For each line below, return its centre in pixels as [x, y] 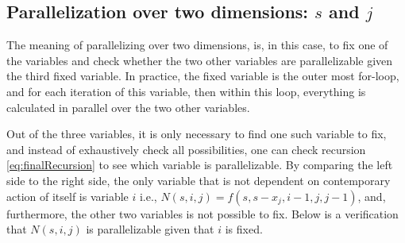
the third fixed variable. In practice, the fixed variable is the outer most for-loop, [203, 76]
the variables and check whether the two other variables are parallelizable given [200, 60]
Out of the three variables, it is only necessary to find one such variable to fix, [197, 134]
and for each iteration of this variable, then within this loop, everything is [186, 91]
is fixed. [244, 229]
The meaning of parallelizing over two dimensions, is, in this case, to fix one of [197, 45]
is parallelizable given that [150, 229]
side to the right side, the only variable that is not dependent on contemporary [199, 180]
